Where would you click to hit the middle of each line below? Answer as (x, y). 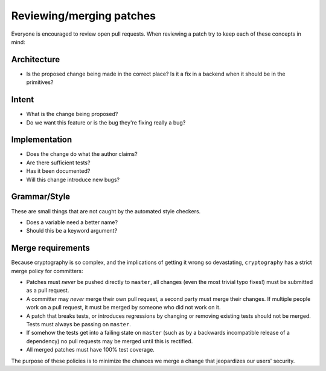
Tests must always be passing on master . (78, 324)
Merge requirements (51, 248)
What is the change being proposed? (72, 114)
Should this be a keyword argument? (72, 231)
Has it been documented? (58, 171)
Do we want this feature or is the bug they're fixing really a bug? (106, 122)
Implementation (42, 140)
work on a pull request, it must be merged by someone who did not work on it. (123, 308)
